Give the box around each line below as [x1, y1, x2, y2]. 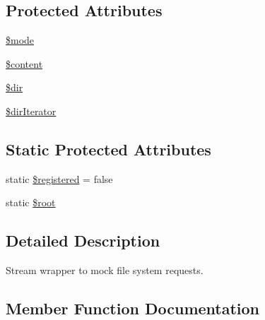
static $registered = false [6, 171, 113, 186]
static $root [6, 195, 56, 210]
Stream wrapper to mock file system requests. [6, 263, 204, 278]
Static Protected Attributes [6, 138, 211, 160]
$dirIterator [6, 103, 57, 118]
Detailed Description [6, 230, 160, 251]
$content [6, 56, 43, 71]
